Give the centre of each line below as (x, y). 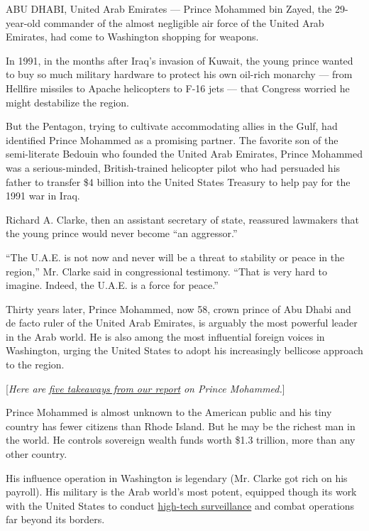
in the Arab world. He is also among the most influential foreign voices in (165, 336)
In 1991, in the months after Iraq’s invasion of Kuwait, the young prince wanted (180, 60)
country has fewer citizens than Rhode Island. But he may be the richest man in (181, 426)
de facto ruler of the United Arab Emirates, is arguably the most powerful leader (182, 323)
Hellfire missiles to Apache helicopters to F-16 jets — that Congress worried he (178, 88)
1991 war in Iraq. (43, 196)
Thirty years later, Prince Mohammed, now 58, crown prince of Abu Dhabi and (178, 308)
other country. (37, 454)
